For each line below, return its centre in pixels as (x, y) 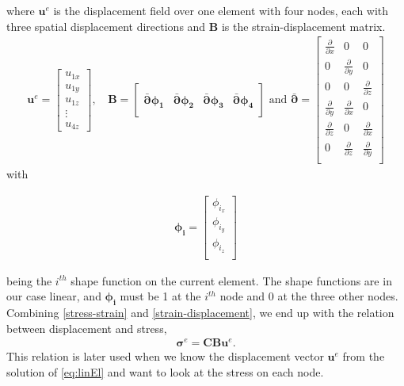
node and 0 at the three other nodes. (309, 296)
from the (364, 356)
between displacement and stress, (87, 328)
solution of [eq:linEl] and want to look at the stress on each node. (165, 372)
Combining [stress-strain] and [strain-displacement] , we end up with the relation (200, 313)
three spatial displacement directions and (106, 26)
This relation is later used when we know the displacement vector (165, 356)
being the (29, 280)
